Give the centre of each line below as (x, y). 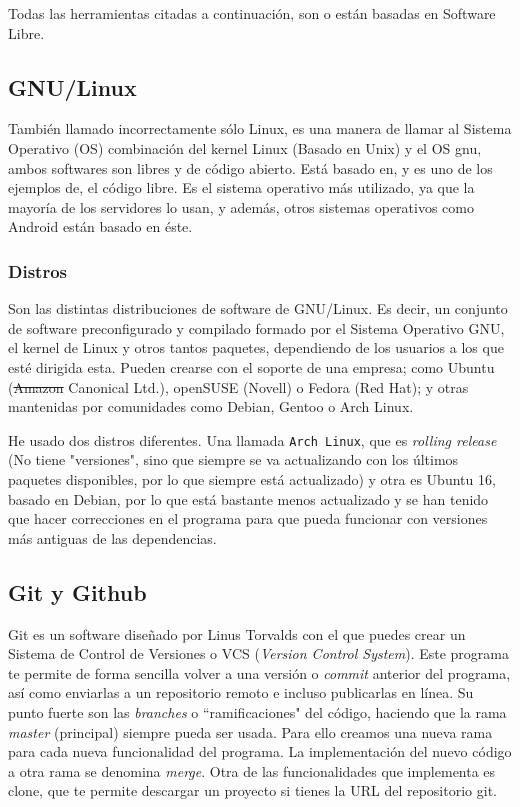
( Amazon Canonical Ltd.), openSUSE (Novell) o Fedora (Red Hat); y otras (238, 386)
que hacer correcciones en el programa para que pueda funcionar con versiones (248, 518)
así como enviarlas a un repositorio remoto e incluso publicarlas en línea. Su (241, 692)
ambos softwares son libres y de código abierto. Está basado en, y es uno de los (250, 167)
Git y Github (77, 591)
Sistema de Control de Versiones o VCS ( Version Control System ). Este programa (258, 653)
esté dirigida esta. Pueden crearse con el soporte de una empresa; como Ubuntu (251, 366)
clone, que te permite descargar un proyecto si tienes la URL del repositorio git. (252, 790)
